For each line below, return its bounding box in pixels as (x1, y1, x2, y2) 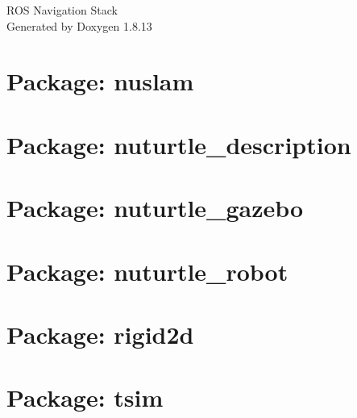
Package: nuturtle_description (6, 127, 351, 161)
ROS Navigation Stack (6, 2, 118, 18)
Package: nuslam (6, 65, 194, 98)
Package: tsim (6, 381, 164, 414)
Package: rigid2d (6, 317, 194, 350)
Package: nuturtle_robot (6, 254, 289, 287)
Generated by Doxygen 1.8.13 (6, 17, 152, 34)
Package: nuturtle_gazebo (6, 191, 304, 224)
